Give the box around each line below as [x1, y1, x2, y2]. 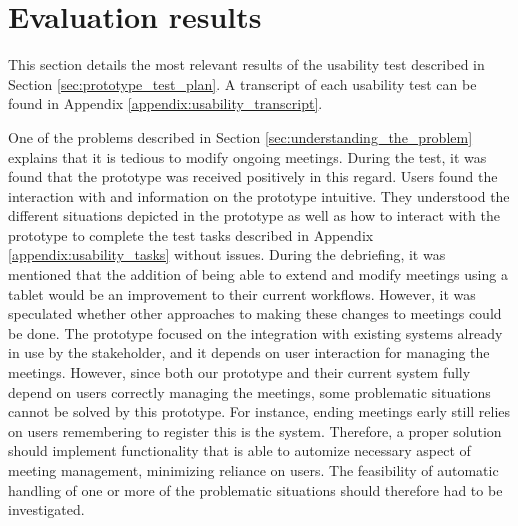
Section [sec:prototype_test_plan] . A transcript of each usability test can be [8, 73, 477, 94]
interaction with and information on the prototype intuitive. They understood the [8, 185, 510, 206]
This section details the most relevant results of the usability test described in [8, 54, 485, 75]
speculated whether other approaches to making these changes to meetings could [8, 303, 502, 324]
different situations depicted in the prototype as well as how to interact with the [8, 205, 500, 226]
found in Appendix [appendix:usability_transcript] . [8, 93, 323, 114]
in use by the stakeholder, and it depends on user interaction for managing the [8, 342, 490, 363]
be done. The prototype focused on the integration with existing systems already [8, 322, 503, 343]
